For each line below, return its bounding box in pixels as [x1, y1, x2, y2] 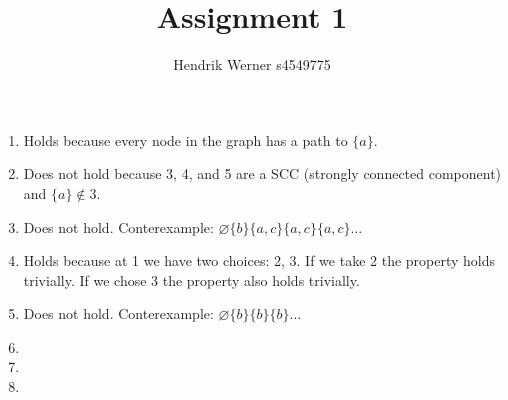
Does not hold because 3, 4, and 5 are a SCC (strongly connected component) [23, 163, 502, 184]
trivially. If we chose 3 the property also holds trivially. [23, 269, 360, 290]
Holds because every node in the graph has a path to [23, 129, 348, 150]
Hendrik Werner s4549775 [173, 54, 331, 75]
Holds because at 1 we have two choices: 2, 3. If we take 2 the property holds [23, 250, 496, 271]
